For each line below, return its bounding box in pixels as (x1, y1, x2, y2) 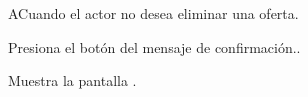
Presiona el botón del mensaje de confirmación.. (8, 36, 301, 57)
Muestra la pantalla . (8, 70, 137, 91)
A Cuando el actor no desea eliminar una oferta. (8, 3, 299, 23)
